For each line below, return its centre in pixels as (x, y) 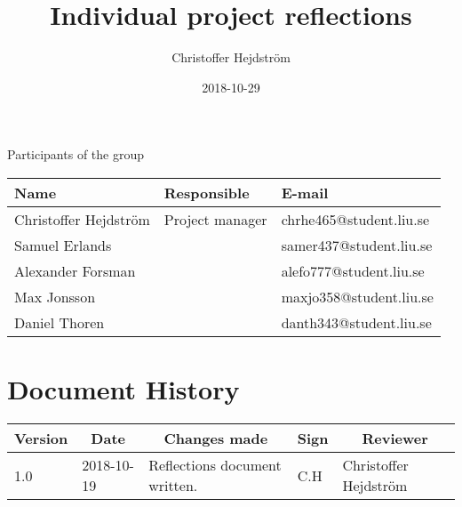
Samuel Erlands (63, 245)
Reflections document (215, 465)
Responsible (207, 192)
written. (173, 486)
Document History (123, 389)
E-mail (305, 192)
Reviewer (395, 439)
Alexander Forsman (75, 270)
